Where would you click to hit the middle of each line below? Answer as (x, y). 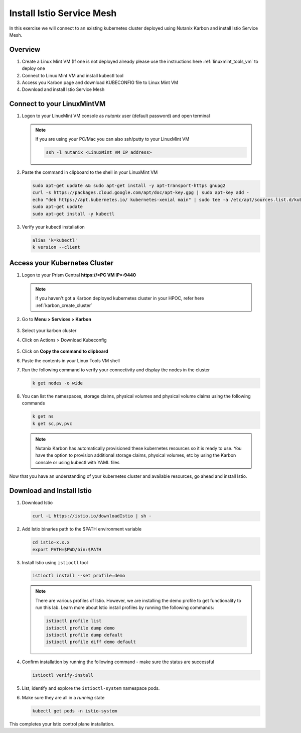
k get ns (43, 416)
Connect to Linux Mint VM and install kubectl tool (73, 75)
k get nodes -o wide (57, 383)
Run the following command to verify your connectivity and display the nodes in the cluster (116, 370)
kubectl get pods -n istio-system (75, 711)
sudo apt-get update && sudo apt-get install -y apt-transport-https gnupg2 (129, 186)
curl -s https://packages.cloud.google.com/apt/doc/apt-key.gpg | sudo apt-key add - (141, 193)
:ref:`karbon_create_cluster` (64, 305)
